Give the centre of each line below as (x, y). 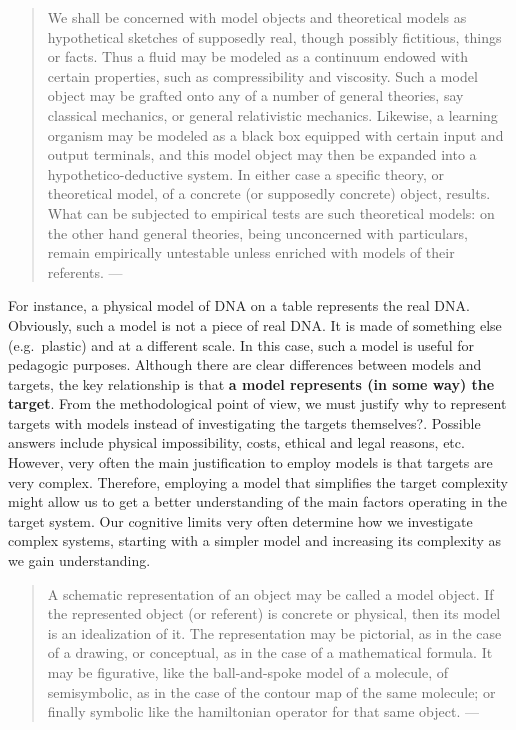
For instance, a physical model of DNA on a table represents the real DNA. (239, 305)
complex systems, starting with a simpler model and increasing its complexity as (255, 540)
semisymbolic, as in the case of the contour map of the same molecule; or (271, 691)
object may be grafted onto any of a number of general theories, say (255, 95)
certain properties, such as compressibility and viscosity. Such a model (262, 75)
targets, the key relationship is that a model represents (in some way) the (251, 383)
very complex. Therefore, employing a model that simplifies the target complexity (258, 481)
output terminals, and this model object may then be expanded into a (262, 154)
